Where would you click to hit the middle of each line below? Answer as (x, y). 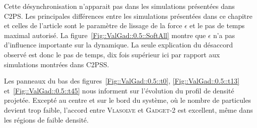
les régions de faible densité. (46, 119)
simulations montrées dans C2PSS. (57, 64)
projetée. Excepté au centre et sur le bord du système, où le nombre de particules (128, 100)
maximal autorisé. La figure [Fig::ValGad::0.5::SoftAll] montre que (105, 35)
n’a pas (224, 35)
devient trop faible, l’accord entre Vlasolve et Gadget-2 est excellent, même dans (128, 109)
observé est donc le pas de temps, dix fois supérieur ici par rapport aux (112, 54)
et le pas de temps (217, 25)
